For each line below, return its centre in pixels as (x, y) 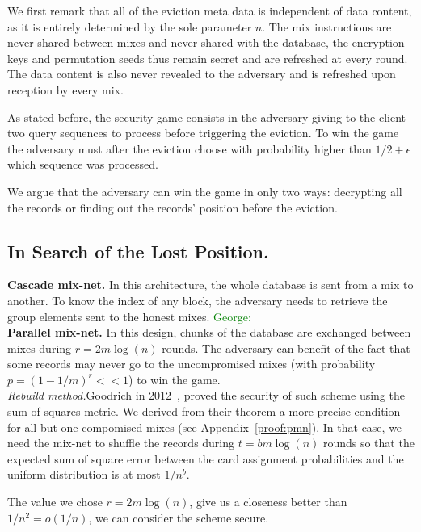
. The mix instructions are (327, 26)
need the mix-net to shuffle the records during (121, 443)
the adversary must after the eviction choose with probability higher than (189, 148)
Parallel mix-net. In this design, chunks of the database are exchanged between (209, 332)
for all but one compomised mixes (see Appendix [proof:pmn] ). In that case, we (205, 427)
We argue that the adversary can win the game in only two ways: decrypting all (205, 191)
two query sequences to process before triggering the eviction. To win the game (203, 133)
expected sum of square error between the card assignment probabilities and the (206, 458)
